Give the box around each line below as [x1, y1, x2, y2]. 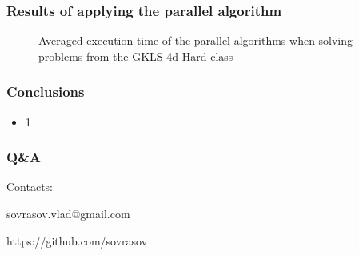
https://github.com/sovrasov [6, 232, 148, 249]
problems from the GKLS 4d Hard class [38, 47, 233, 64]
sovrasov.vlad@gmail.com [6, 205, 130, 222]
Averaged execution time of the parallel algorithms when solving [38, 32, 353, 49]
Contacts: [6, 178, 54, 195]
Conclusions [6, 82, 85, 102]
